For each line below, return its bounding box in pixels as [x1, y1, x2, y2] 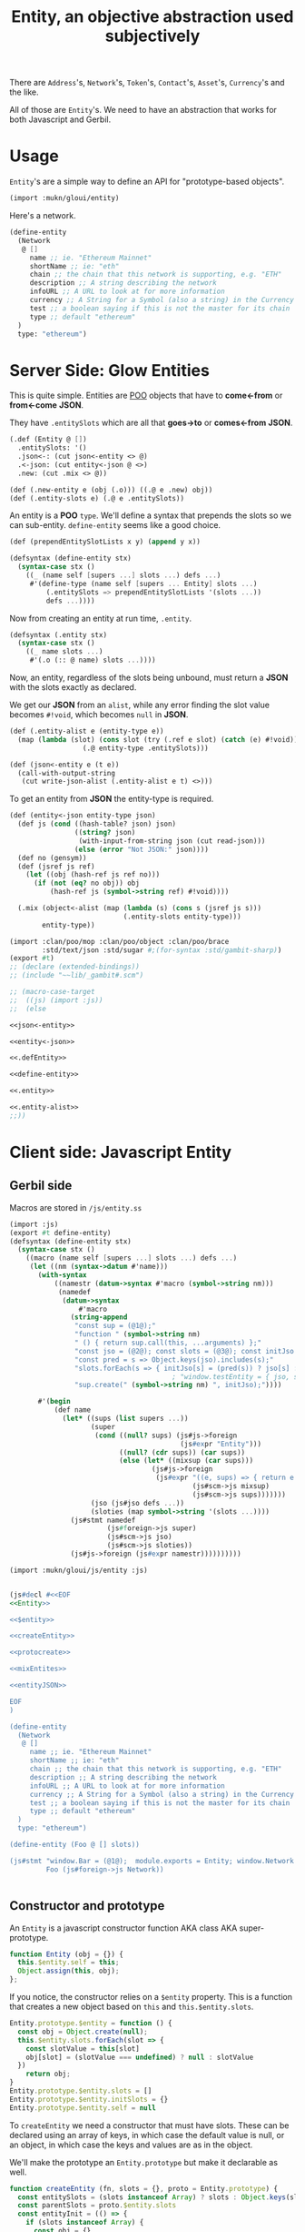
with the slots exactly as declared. [9, 682, 137, 693]
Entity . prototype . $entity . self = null [9, 2103, 156, 2113]
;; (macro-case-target [9, 988, 95, 997]
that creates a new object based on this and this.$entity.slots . [9, 2001, 254, 2012]
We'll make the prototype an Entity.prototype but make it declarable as [9, 2156, 279, 2167]
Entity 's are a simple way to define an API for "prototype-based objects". [9, 176, 285, 188]
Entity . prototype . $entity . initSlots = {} [9, 2095, 169, 2104]
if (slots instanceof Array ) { [25, 2218, 144, 2227]
